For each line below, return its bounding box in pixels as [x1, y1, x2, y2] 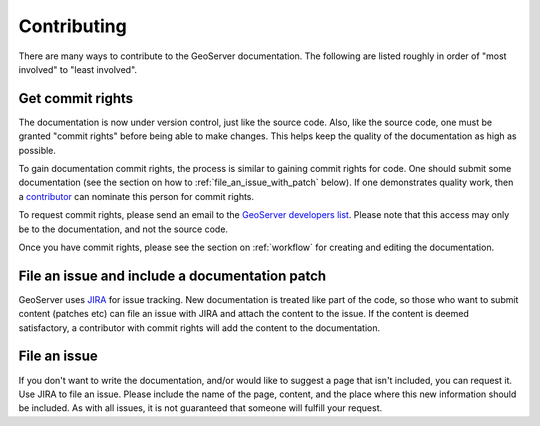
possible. [18, 144, 57, 156]
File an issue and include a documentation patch [18, 267, 327, 284]
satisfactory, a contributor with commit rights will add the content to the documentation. [18, 321, 381, 334]
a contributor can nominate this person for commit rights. [18, 190, 255, 202]
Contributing [18, 15, 127, 37]
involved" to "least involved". [18, 63, 138, 75]
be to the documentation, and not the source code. [18, 223, 229, 235]
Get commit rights [18, 90, 134, 107]
